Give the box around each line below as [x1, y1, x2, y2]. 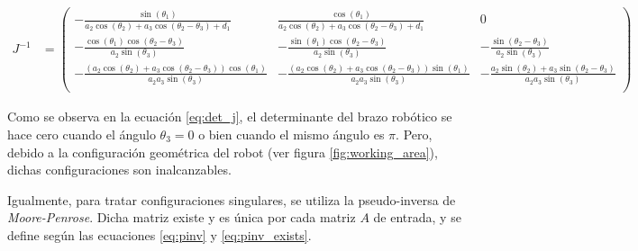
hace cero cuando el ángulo [7, 125, 156, 143]
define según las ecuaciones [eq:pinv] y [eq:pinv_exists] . [7, 225, 312, 244]
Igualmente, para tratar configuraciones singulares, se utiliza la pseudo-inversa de [7, 190, 456, 209]
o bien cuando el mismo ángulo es [198, 125, 385, 143]
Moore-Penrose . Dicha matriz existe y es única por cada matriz [7, 208, 356, 227]
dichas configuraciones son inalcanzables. [7, 160, 232, 179]
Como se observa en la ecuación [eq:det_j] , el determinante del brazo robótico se [7, 107, 452, 126]
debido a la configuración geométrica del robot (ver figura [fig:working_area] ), [7, 142, 438, 161]
